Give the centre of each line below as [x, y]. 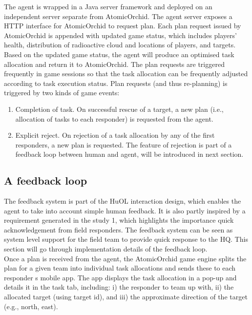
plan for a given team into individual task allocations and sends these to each [120, 268]
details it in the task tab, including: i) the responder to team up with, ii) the [119, 287]
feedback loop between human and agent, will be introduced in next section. [129, 154]
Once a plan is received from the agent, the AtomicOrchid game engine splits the [125, 258]
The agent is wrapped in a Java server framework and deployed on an [108, 6]
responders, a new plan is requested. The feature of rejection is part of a [124, 144]
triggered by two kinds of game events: [62, 93]
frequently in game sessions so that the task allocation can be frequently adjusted [126, 73]
